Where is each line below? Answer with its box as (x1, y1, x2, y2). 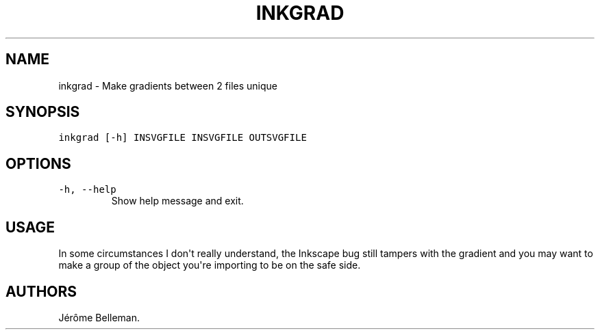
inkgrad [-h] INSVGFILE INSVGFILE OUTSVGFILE (58, 132, 307, 144)
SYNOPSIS (5, 103, 80, 121)
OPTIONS (5, 155, 71, 172)
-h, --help (58, 184, 116, 196)
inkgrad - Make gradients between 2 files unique (58, 79, 278, 92)
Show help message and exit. (111, 195, 244, 207)
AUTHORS (5, 282, 77, 300)
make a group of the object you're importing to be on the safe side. (58, 259, 361, 271)
